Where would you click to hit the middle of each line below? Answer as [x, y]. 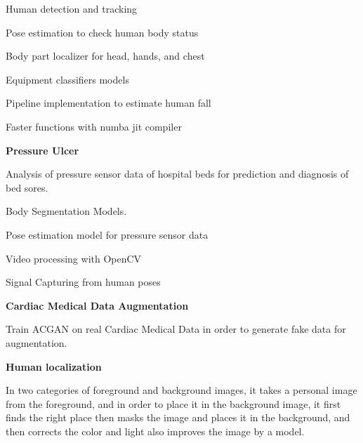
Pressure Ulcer [42, 150]
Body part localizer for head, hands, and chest [105, 56]
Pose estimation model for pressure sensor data [107, 234]
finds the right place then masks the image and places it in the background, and [178, 417]
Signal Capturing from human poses [83, 282]
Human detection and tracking [72, 8]
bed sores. [27, 187]
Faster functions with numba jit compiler [94, 126]
